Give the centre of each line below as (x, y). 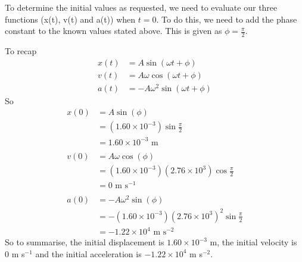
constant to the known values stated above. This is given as (113, 31)
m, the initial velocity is (253, 242)
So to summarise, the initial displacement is (85, 242)
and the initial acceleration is (88, 253)
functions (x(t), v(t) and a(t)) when (70, 19)
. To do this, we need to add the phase (227, 19)
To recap (21, 51)
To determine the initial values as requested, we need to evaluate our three (141, 7)
